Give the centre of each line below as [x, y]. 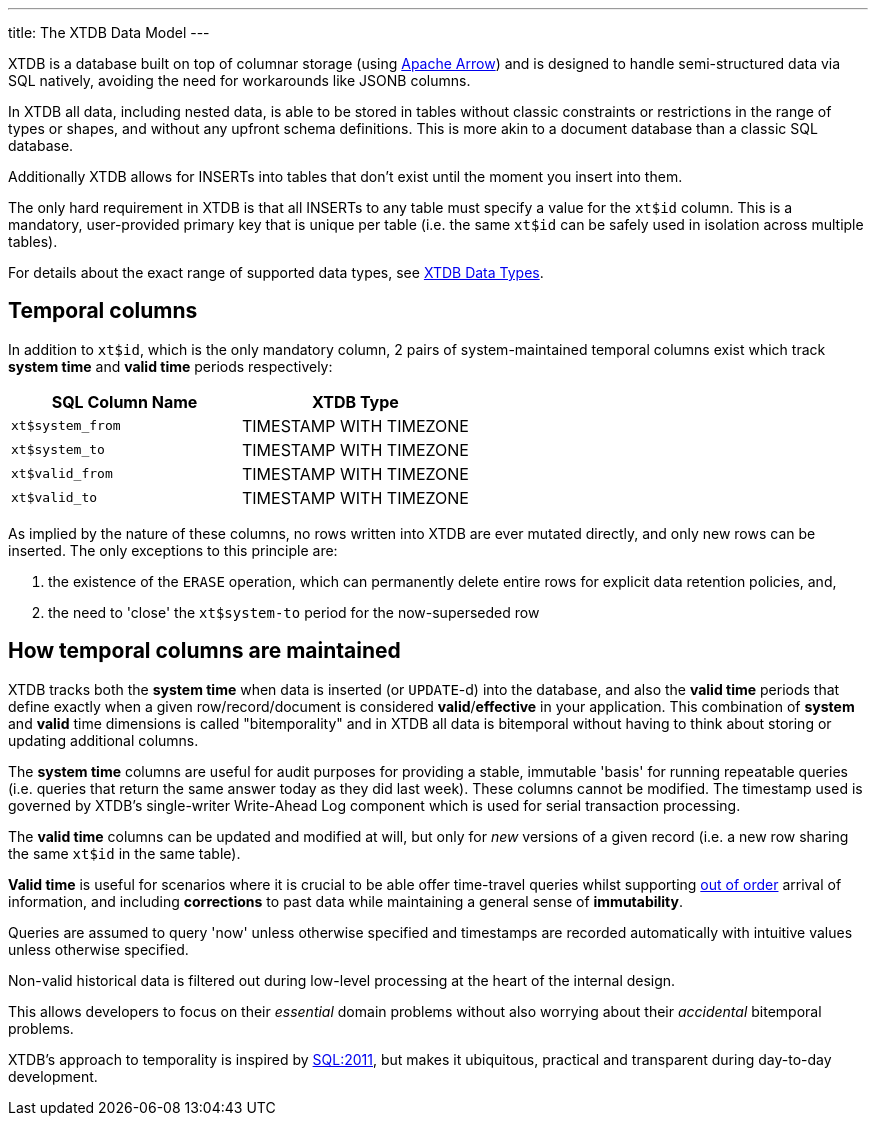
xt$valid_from [62, 474]
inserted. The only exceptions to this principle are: [173, 550]
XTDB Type [355, 401]
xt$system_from [66, 426]
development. [53, 1076]
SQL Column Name [124, 401]
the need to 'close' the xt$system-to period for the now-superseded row [294, 612]
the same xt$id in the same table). [124, 853]
